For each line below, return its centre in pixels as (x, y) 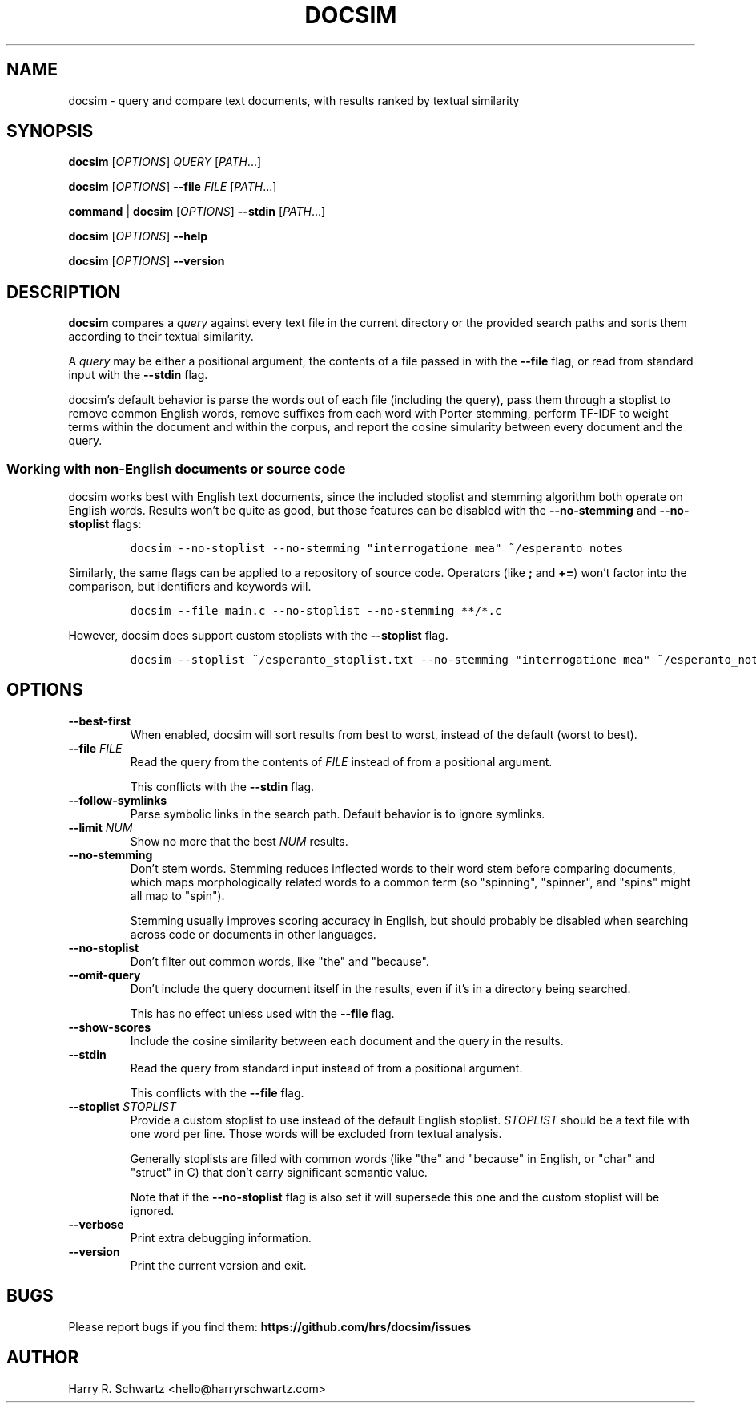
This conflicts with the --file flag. (217, 1092)
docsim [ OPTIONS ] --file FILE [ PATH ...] (173, 187)
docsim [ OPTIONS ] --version (147, 261)
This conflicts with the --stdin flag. (222, 786)
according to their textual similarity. (161, 337)
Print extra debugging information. (221, 1237)
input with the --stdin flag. (138, 375)
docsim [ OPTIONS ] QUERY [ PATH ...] (165, 162)
